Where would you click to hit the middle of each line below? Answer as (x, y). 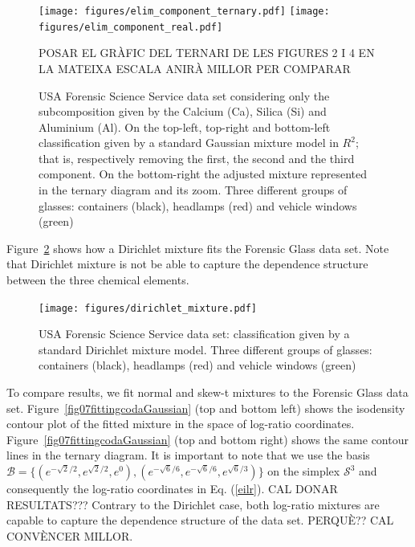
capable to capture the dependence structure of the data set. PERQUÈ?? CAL (200, 520)
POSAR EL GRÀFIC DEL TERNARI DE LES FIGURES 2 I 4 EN (207, 53)
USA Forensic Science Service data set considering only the (184, 95)
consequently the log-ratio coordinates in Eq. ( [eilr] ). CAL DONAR (172, 489)
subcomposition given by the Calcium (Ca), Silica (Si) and (183, 111)
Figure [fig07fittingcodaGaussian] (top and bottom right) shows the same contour (207, 439)
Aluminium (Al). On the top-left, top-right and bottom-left (185, 127)
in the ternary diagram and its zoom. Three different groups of (193, 190)
